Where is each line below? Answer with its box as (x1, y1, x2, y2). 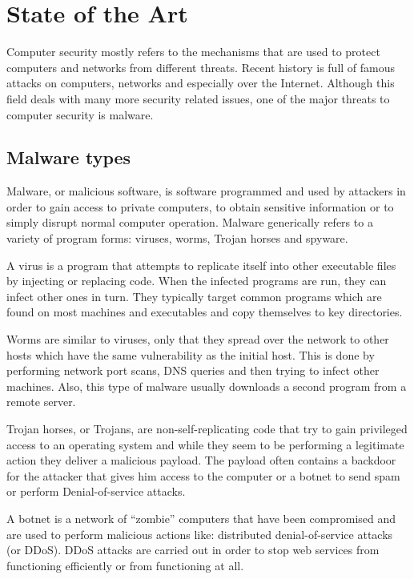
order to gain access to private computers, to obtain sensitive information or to (6, 198, 394, 215)
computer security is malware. (6, 106, 154, 123)
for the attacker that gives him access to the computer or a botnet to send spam (6, 467, 400, 484)
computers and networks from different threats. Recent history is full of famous (6, 58, 396, 75)
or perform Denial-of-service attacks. (6, 483, 186, 500)
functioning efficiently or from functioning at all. (6, 557, 244, 573)
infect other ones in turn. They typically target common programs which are (6, 287, 382, 304)
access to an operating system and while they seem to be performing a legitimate (6, 436, 404, 452)
